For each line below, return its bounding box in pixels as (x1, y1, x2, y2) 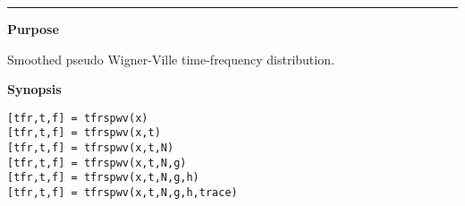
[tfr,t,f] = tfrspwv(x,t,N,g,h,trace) (7, 186, 238, 200)
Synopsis (7, 80, 62, 99)
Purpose (7, 20, 59, 38)
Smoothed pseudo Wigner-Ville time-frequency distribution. (7, 49, 334, 68)
